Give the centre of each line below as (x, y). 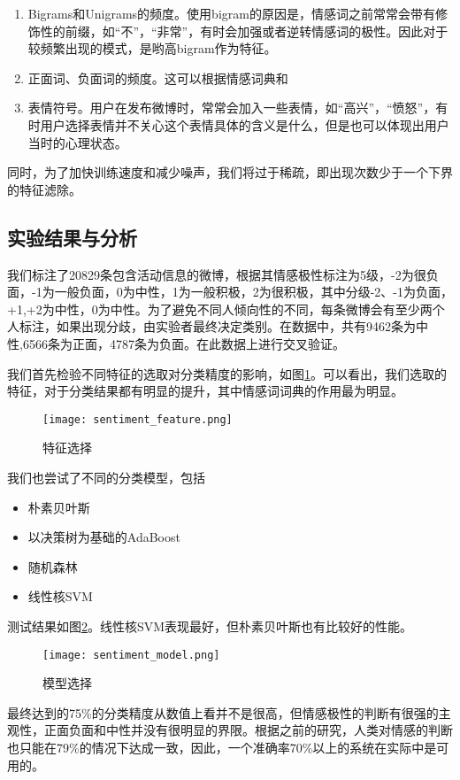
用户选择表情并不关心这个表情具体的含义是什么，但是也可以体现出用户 (245, 124)
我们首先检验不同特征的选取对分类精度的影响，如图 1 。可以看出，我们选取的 (227, 373)
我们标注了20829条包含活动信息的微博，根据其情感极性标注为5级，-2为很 (217, 274)
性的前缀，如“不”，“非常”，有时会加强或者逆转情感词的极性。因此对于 (244, 31)
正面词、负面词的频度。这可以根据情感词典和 (158, 77)
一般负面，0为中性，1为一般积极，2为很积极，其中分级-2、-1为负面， (253, 292)
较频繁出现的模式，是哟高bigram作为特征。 (152, 48)
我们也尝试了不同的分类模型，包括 (106, 477)
